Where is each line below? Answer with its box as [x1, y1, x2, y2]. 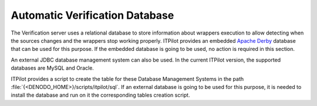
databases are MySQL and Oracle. [11, 64, 94, 71]
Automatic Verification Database [11, 9, 174, 22]
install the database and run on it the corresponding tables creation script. [11, 91, 190, 99]
